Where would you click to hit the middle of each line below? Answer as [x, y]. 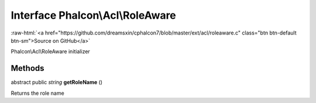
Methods [28, 68]
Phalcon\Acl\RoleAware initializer [50, 51]
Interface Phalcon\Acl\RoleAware [94, 15]
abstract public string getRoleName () [56, 83]
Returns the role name [37, 93]
